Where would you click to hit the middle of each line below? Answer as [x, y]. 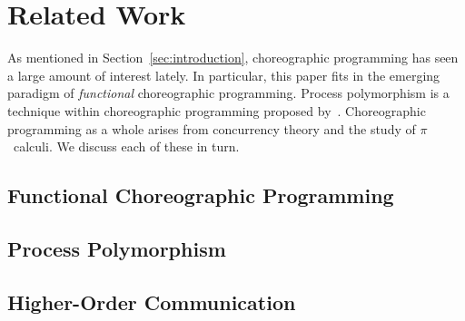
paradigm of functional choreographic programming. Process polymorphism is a [228, 93]
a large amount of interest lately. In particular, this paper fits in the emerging [224, 75]
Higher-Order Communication [152, 302]
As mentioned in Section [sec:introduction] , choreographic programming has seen [233, 58]
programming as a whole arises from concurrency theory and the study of [212, 128]
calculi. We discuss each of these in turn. [126, 146]
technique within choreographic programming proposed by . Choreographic [217, 110]
